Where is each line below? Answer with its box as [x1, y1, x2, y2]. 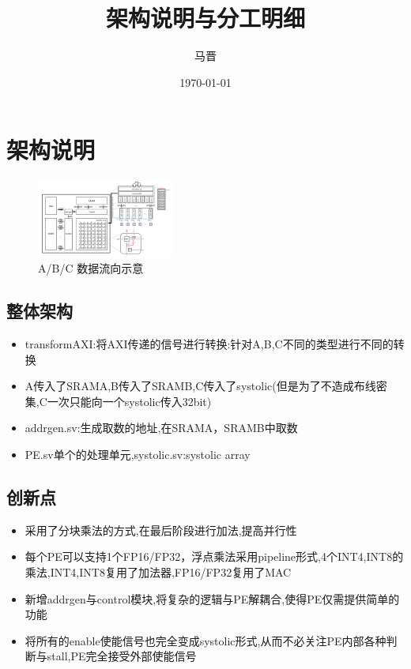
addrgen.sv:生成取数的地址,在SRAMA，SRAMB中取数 [25, 419, 298, 436]
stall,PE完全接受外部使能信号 [47, 648, 197, 664]
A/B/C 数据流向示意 [38, 260, 144, 276]
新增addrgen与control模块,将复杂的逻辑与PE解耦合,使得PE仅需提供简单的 [25, 590, 400, 607]
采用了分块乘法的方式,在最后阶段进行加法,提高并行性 [25, 521, 297, 538]
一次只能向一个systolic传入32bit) [47, 393, 212, 409]
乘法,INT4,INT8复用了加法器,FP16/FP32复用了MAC [25, 563, 292, 580]
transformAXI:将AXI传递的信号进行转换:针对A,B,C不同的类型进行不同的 [25, 336, 394, 352]
